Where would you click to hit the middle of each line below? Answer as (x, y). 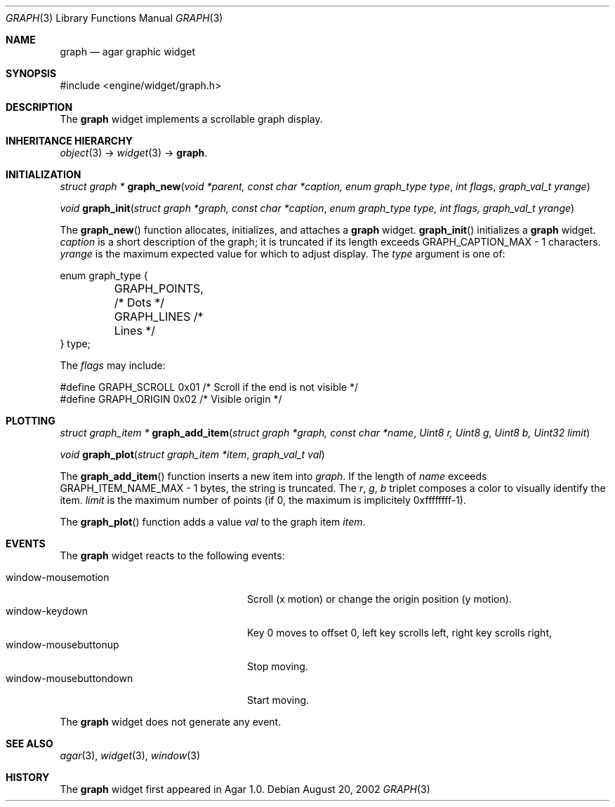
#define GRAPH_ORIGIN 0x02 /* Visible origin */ (171, 399)
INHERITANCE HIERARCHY (69, 141)
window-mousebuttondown (70, 678)
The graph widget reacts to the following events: (172, 555)
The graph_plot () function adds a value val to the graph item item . (213, 522)
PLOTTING (31, 421)
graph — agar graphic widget (127, 52)
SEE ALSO (29, 743)
